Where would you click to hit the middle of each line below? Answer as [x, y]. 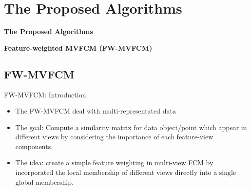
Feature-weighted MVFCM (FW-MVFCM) [78, 47]
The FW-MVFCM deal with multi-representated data [96, 111]
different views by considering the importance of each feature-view [114, 137]
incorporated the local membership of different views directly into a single [126, 172]
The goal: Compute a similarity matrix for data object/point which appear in [131, 127]
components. [34, 146]
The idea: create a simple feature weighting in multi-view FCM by [114, 162]
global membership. [44, 181]
